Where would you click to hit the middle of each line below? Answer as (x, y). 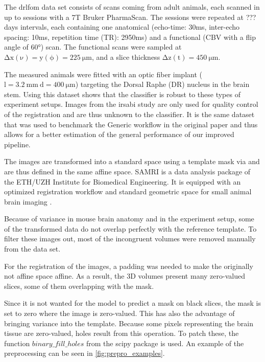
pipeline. (17, 144)
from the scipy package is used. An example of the (165, 343)
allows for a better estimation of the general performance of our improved (119, 134)
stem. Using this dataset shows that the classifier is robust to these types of (122, 94)
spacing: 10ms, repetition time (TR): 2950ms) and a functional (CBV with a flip (130, 37)
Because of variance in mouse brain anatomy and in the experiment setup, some (129, 219)
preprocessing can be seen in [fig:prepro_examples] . (85, 353)
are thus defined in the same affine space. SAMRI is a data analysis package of (127, 171)
